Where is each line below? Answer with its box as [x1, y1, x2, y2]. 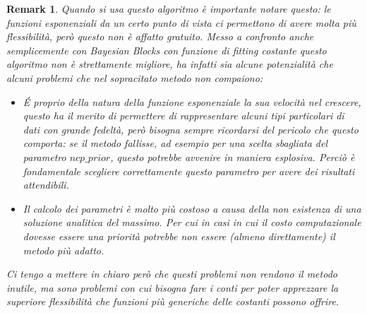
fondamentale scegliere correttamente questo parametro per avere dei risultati [23, 163, 355, 178]
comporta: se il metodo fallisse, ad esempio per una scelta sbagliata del [23, 136, 328, 150]
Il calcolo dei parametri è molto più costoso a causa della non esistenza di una [23, 201, 361, 215]
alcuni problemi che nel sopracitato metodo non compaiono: [6, 70, 263, 85]
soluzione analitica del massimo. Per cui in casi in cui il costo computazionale [23, 215, 361, 230]
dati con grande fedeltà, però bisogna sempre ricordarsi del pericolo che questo [23, 122, 359, 136]
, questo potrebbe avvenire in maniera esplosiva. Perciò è [110, 149, 355, 164]
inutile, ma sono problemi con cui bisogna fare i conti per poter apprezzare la [6, 280, 339, 295]
